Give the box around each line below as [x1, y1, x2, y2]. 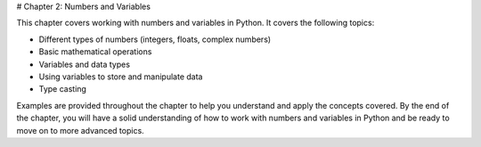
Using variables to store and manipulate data [38, 71, 203, 82]
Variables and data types [38, 59, 131, 69]
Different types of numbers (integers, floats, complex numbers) [38, 34, 272, 45]
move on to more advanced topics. [16, 125, 144, 135]
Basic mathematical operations [38, 46, 152, 57]
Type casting [38, 84, 86, 94]
